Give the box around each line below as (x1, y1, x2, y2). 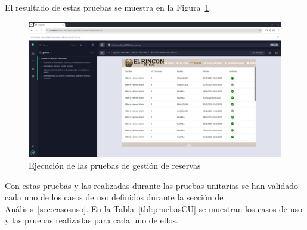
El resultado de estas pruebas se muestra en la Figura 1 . (5, 1, 212, 13)
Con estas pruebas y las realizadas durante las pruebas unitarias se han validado (5, 179, 299, 191)
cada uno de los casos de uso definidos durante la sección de (5, 191, 224, 203)
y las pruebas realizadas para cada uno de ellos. (5, 214, 178, 226)
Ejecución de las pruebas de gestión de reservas (29, 159, 201, 171)
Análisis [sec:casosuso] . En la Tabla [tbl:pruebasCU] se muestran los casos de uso (5, 202, 303, 215)
